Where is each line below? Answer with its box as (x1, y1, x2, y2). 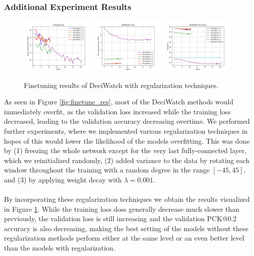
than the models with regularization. (4, 243, 115, 253)
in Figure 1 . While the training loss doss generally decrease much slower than (4, 203, 240, 214)
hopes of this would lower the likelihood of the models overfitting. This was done (4, 135, 250, 146)
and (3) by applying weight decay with (4, 174, 122, 184)
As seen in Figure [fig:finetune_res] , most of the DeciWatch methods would (4, 96, 234, 107)
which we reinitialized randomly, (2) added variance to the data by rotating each (4, 155, 250, 165)
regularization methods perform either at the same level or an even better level (4, 233, 245, 243)
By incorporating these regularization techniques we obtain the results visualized (4, 194, 250, 204)
